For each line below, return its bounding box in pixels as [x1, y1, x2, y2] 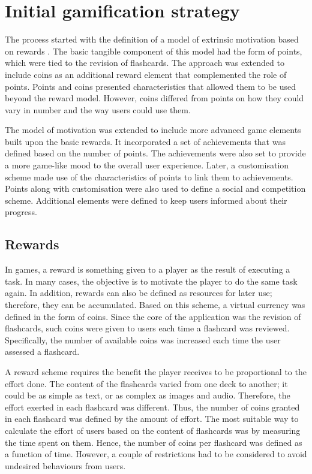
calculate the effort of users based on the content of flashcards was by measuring [5, 424, 301, 436]
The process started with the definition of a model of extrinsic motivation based [5, 33, 299, 46]
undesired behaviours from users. [5, 459, 126, 472]
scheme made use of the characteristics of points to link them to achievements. [5, 170, 293, 183]
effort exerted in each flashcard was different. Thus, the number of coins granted [5, 400, 300, 413]
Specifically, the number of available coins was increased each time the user [5, 333, 281, 346]
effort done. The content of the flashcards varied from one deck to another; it [5, 377, 288, 390]
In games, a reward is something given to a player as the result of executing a [5, 263, 290, 276]
